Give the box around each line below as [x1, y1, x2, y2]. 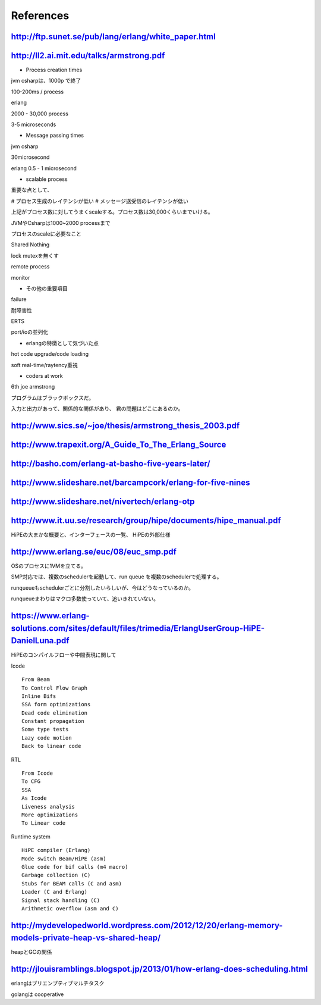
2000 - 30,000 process [11, 110, 68, 117]
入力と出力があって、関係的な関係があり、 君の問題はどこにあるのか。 [11, 405, 184, 412]
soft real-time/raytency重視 [11, 361, 78, 368]
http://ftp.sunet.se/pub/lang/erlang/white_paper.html [11, 32, 216, 42]
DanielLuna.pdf [11, 635, 70, 646]
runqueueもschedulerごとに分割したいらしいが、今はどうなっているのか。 [11, 584, 194, 591]
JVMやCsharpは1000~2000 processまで [11, 219, 111, 226]
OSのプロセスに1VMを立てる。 [11, 562, 86, 569]
